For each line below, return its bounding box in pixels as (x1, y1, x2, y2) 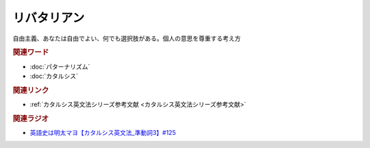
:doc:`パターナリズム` (29, 62, 90, 71)
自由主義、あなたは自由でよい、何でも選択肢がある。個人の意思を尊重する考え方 (12, 34, 241, 42)
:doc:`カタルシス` (29, 72, 79, 80)
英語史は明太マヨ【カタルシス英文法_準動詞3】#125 (29, 129, 176, 137)
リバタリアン (12, 10, 85, 25)
